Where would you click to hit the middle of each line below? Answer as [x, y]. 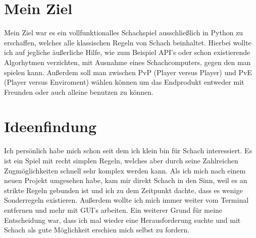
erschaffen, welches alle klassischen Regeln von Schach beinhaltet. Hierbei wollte [128, 42]
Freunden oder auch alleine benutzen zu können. [79, 92]
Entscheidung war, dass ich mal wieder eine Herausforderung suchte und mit [122, 220]
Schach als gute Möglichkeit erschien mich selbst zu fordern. [97, 230]
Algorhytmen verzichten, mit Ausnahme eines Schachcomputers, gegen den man [127, 62]
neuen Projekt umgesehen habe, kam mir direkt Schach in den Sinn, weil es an [126, 180]
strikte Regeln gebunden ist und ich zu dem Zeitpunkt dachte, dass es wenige [123, 190]
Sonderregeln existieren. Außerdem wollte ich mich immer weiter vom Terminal [126, 200]
